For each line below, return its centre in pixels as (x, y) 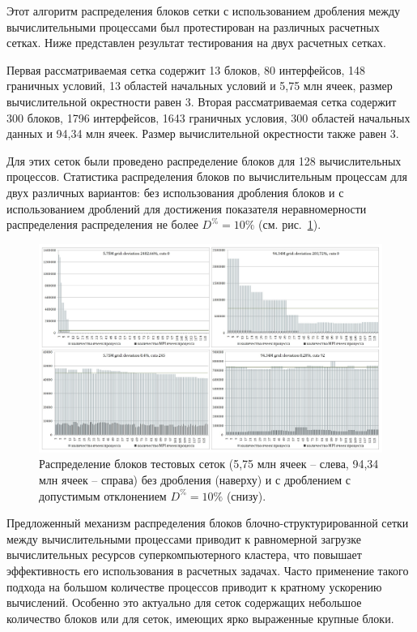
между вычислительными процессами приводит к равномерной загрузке (184, 538)
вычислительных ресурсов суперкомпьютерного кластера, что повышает (184, 555)
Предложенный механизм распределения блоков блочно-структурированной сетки (208, 523)
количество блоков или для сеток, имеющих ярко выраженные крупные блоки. (200, 618)
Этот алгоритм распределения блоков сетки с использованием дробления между (204, 11)
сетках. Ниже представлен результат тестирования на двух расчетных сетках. (196, 43)
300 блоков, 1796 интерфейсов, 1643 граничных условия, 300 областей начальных (208, 117)
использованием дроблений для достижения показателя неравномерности (187, 208)
